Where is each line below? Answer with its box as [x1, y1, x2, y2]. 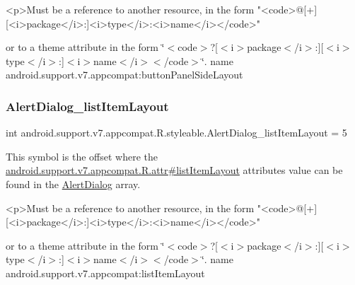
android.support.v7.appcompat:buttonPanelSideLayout [6, 67, 243, 82]
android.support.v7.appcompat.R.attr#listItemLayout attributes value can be [6, 163, 343, 178]
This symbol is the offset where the [6, 149, 158, 163]
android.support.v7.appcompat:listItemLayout [6, 265, 205, 280]
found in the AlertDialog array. [6, 176, 141, 191]
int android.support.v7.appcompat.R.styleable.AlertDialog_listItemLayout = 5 [6, 125, 347, 140]
